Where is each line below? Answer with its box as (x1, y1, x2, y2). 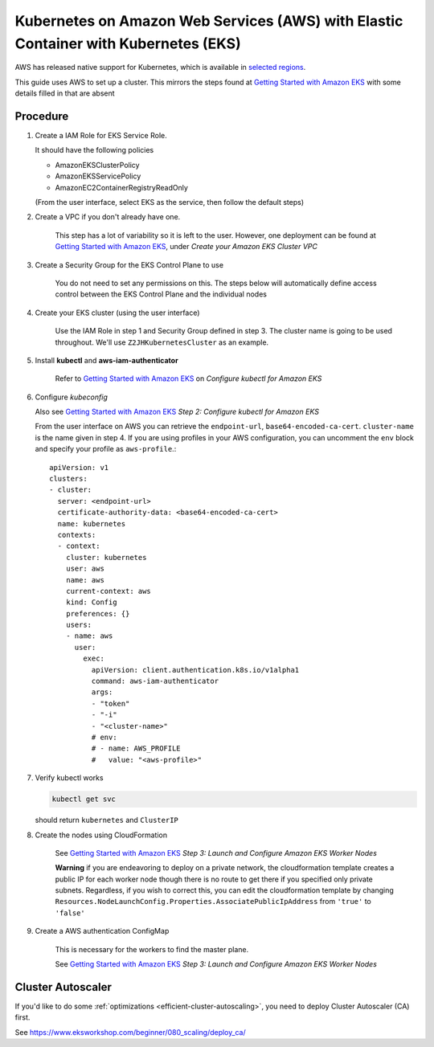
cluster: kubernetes (65, 553, 147, 562)
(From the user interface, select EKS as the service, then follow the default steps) (35, 197, 305, 207)
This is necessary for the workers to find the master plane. (55, 944, 249, 954)
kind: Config (65, 598, 117, 607)
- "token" (91, 699, 130, 708)
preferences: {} (65, 609, 130, 618)
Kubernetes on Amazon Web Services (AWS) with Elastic (14, 12, 403, 30)
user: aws (65, 564, 104, 574)
